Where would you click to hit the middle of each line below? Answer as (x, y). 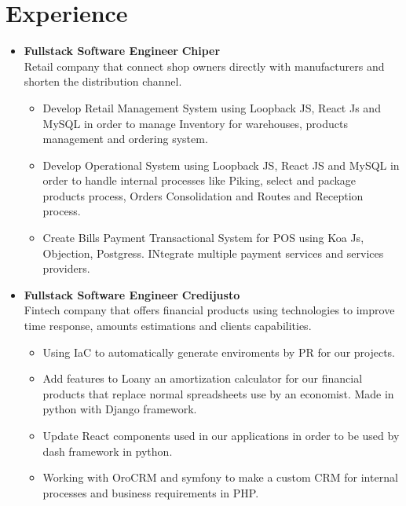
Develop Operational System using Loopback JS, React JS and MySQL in (221, 165)
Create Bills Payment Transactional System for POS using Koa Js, (203, 238)
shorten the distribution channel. (103, 81)
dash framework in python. (108, 451)
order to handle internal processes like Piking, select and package (199, 180)
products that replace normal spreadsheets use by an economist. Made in (218, 393)
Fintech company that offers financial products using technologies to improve (209, 310)
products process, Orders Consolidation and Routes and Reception (203, 195)
